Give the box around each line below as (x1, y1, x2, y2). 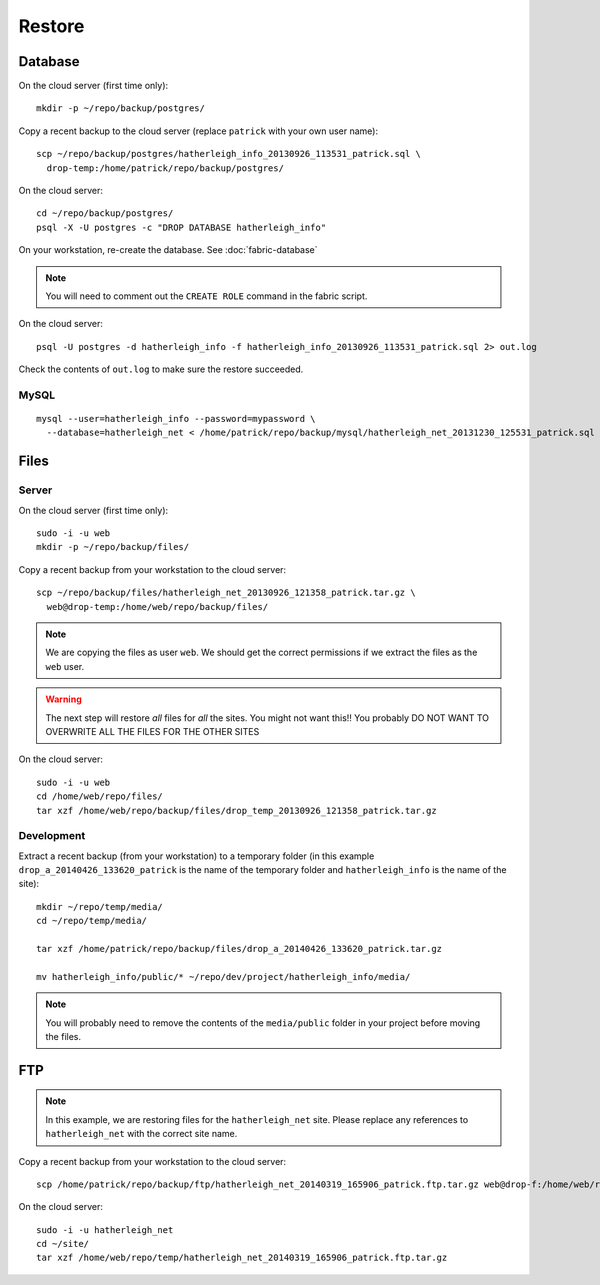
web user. (45, 660, 85, 672)
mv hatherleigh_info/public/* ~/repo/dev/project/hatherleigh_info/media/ (36, 971, 411, 982)
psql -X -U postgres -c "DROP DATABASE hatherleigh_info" (36, 221, 327, 233)
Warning (45, 693, 82, 705)
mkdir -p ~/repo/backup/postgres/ (36, 103, 205, 114)
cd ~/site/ (36, 1238, 90, 1250)
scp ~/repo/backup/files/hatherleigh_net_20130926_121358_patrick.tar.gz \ (36, 587, 416, 599)
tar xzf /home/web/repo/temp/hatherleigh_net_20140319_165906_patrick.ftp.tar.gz (36, 1252, 448, 1264)
